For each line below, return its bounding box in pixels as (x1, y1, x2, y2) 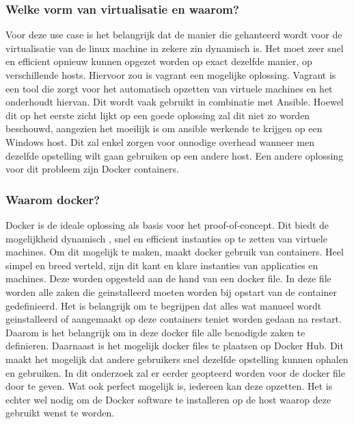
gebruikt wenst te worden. (5, 406, 115, 420)
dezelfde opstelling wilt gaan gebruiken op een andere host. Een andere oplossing (5, 148, 344, 162)
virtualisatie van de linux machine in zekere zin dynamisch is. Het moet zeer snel (5, 40, 344, 55)
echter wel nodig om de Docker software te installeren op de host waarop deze (5, 392, 331, 406)
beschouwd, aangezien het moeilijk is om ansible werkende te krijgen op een (5, 121, 323, 136)
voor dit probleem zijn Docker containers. (5, 162, 179, 176)
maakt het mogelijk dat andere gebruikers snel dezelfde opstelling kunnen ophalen (5, 351, 349, 366)
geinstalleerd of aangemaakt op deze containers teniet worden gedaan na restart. (5, 312, 342, 326)
